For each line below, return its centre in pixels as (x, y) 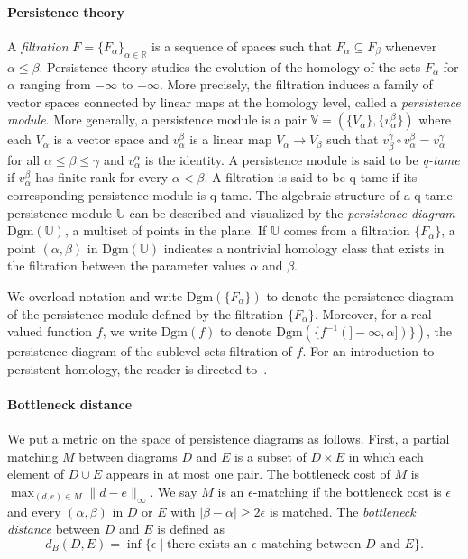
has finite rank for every (102, 177)
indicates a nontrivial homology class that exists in (304, 247)
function (69, 331)
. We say (174, 491)
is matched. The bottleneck (342, 511)
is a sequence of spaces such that (242, 46)
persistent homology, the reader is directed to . (138, 368)
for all (24, 159)
